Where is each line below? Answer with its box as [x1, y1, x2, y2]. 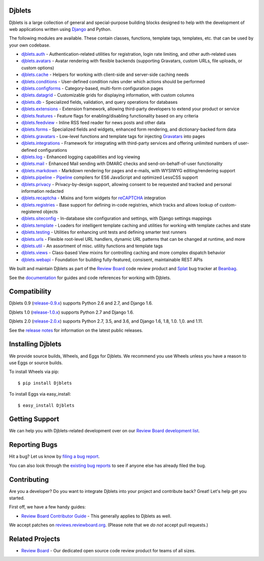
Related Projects [9, 535, 61, 543]
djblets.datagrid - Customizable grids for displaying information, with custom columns [21, 92, 195, 98]
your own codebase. [9, 42, 51, 48]
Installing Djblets [9, 340, 62, 349]
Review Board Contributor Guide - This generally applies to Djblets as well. [21, 513, 172, 519]
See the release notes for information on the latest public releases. [9, 327, 143, 333]
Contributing [9, 475, 49, 484]
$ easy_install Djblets [18, 402, 75, 408]
